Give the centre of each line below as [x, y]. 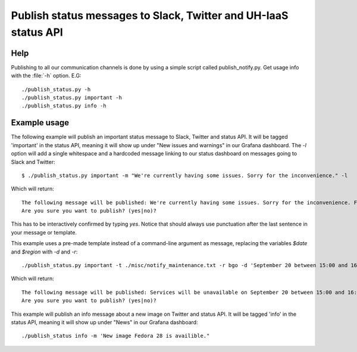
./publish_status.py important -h [72, 98]
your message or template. [44, 232]
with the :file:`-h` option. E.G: [46, 76]
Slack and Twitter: [33, 162]
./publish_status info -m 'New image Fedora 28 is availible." [116, 336]
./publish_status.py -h [56, 89]
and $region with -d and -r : [44, 252]
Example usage [40, 123]
